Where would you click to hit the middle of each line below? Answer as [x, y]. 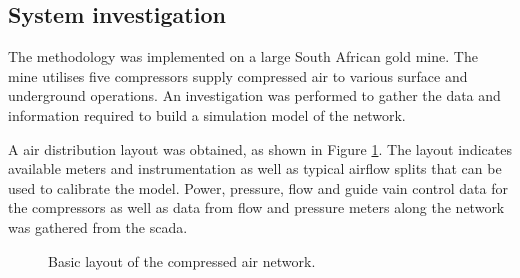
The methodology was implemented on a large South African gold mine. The [243, 56]
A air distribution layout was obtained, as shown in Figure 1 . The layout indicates [260, 148]
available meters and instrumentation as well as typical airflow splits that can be [255, 168]
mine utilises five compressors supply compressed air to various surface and [238, 75]
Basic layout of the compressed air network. [182, 260]
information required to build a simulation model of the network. [207, 114]
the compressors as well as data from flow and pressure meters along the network [256, 207]
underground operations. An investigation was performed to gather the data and [254, 95]
